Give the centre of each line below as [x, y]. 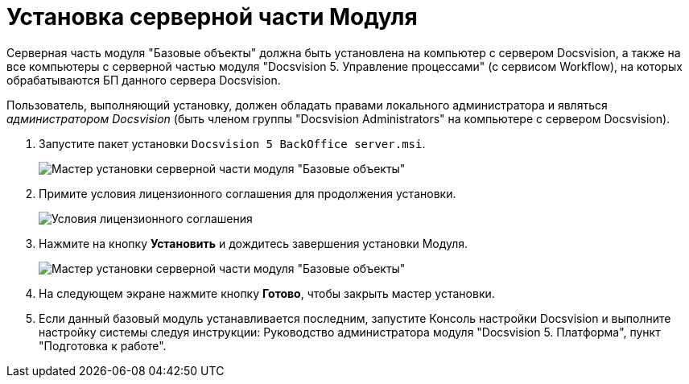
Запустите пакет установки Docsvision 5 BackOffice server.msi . [232, 143]
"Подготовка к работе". [103, 345]
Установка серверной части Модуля [212, 17]
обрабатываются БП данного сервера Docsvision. [144, 80]
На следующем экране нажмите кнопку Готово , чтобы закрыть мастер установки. [267, 293]
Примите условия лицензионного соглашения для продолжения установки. [248, 193]
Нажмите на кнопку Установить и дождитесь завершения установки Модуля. [254, 243]
